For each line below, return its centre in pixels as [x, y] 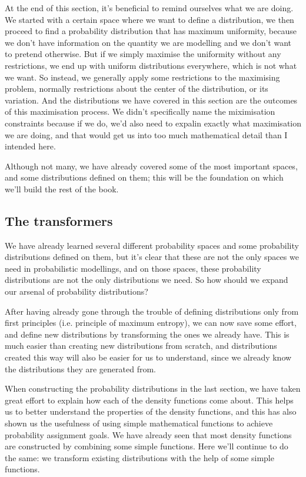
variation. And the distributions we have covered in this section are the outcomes [151, 100]
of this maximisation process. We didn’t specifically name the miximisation [140, 111]
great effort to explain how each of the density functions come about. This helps [149, 400]
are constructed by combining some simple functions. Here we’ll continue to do [147, 446]
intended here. [30, 146]
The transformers [59, 220]
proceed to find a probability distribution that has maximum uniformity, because [151, 31]
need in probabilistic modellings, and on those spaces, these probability [133, 268]
